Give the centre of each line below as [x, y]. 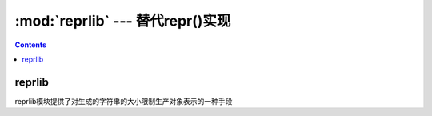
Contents [31, 45]
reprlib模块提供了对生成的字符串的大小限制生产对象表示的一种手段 [124, 101]
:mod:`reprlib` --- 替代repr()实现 [123, 21]
